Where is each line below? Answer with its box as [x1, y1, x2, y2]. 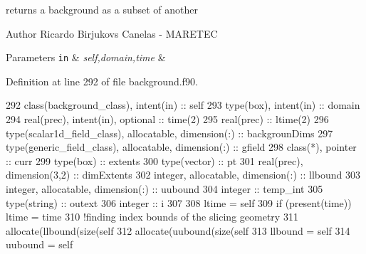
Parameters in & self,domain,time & [6, 50, 166, 65]
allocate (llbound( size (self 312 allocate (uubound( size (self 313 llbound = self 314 [6, 223, 350, 238]
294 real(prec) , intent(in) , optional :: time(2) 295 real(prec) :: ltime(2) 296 [6, 112, 329, 127]
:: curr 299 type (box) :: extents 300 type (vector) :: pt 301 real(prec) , [6, 153, 303, 168]
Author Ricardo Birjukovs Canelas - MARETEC [6, 26, 218, 41]
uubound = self [6, 237, 73, 252]
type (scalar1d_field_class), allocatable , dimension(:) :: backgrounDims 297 [6, 125, 333, 140]
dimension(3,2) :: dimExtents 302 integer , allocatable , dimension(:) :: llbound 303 [6, 167, 360, 182]
